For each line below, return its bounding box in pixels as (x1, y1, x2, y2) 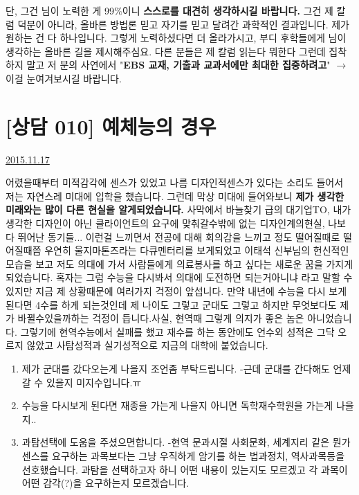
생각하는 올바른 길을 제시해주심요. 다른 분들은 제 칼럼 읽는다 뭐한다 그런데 (6, 44, 326, 58)
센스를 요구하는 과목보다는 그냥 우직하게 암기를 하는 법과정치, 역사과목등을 (21, 448, 345, 462)
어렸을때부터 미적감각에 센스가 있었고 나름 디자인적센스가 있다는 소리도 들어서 (6, 175, 344, 190)
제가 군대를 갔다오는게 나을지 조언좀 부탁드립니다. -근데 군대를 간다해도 (21, 361, 330, 375)
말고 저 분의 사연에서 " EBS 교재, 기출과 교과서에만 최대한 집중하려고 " (26, 57, 331, 72)
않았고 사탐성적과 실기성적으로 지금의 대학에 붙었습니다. (26, 338, 268, 352)
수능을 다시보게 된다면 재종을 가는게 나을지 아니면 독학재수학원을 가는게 (21, 398, 333, 413)
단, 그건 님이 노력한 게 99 (6, 3, 115, 17)
